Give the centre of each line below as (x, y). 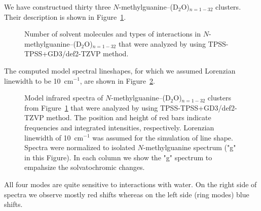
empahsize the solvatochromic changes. (85, 167)
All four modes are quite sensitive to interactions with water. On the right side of (130, 184)
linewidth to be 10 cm (39, 80)
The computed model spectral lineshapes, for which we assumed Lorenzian (120, 70)
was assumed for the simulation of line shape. (163, 137)
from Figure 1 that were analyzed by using (91, 107)
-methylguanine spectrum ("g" (190, 147)
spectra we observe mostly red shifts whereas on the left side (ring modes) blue (127, 194)
